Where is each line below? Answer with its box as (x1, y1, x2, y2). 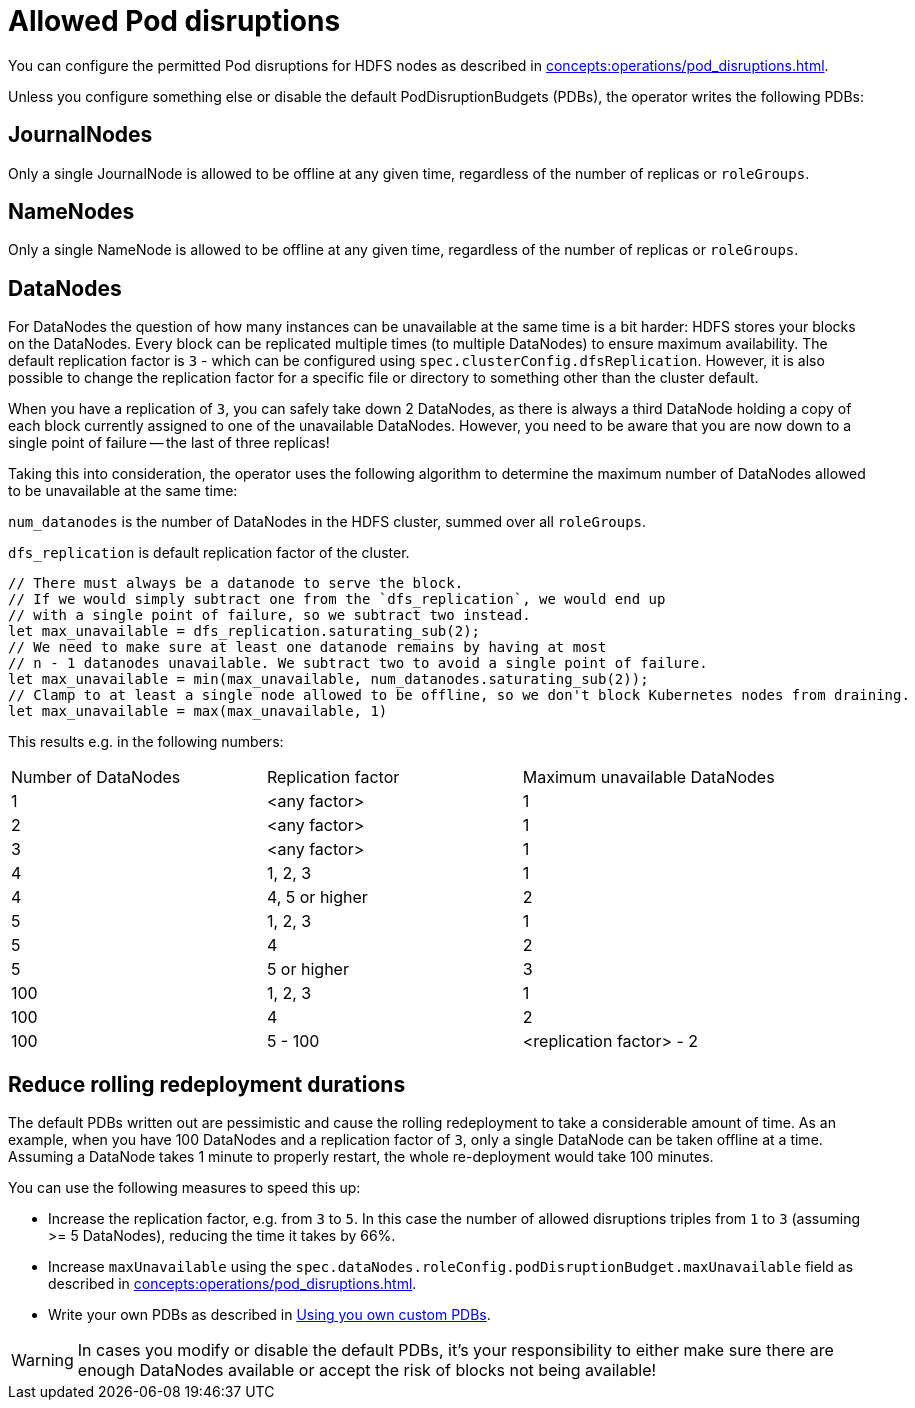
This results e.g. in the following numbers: (8, 733, 284, 751)
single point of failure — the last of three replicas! (8, 434, 330, 452)
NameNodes (8, 199, 135, 225)
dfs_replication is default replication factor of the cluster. (8, 544, 410, 562)
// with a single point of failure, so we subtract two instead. (8, 607, 531, 624)
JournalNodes (8, 122, 153, 148)
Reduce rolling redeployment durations (8, 1071, 406, 1097)
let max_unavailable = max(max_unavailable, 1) (8, 703, 388, 720)
